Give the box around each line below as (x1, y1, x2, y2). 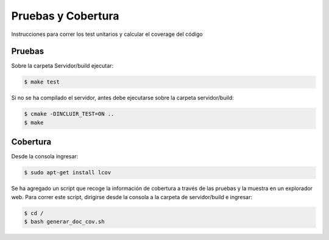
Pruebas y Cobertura (11, 9, 119, 23)
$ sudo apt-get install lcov (24, 169, 111, 176)
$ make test (24, 79, 60, 85)
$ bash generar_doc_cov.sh (24, 218, 105, 225)
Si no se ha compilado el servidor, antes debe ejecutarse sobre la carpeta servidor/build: (11, 94, 234, 102)
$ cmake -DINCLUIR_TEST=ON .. (24, 110, 115, 118)
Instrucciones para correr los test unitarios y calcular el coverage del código (11, 30, 203, 38)
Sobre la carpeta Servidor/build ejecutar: (11, 62, 114, 69)
